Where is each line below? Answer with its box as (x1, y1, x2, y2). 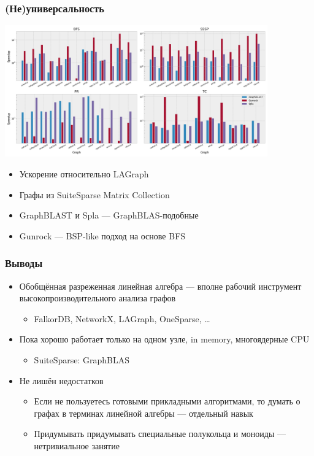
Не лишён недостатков (19, 374, 104, 387)
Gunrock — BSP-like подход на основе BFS (19, 229, 186, 242)
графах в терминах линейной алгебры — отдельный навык (34, 406, 253, 419)
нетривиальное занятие (34, 439, 120, 452)
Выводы (5, 255, 43, 271)
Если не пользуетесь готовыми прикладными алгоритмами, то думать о (34, 395, 301, 408)
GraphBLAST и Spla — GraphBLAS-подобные (19, 209, 199, 222)
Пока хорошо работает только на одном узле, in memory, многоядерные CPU (19, 333, 310, 346)
